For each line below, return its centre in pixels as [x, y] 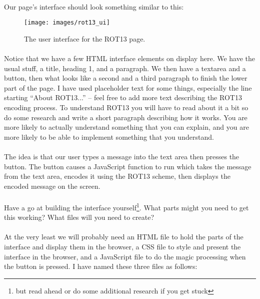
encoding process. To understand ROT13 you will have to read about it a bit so [126, 107]
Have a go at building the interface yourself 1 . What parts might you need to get [126, 206]
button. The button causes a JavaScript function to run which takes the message [128, 166]
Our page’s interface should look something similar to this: [94, 6]
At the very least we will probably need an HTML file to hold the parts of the [124, 237]
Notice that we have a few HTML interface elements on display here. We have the [130, 58]
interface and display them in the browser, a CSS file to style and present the [122, 246]
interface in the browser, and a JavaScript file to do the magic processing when [125, 256]
